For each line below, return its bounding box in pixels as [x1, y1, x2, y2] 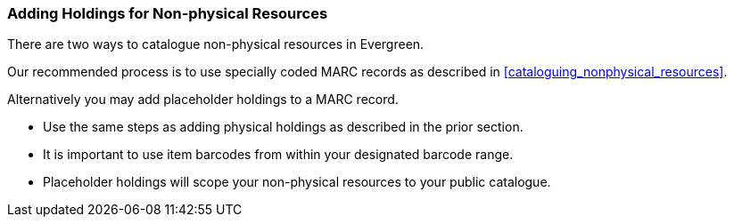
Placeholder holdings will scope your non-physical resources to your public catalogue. [43, 174, 551, 190]
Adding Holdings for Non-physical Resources [7, 4, 328, 22]
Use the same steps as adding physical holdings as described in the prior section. [43, 119, 524, 135]
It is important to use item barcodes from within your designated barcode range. [43, 147, 514, 163]
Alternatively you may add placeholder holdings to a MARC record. [7, 92, 399, 108]
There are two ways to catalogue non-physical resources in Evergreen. [7, 36, 425, 52]
